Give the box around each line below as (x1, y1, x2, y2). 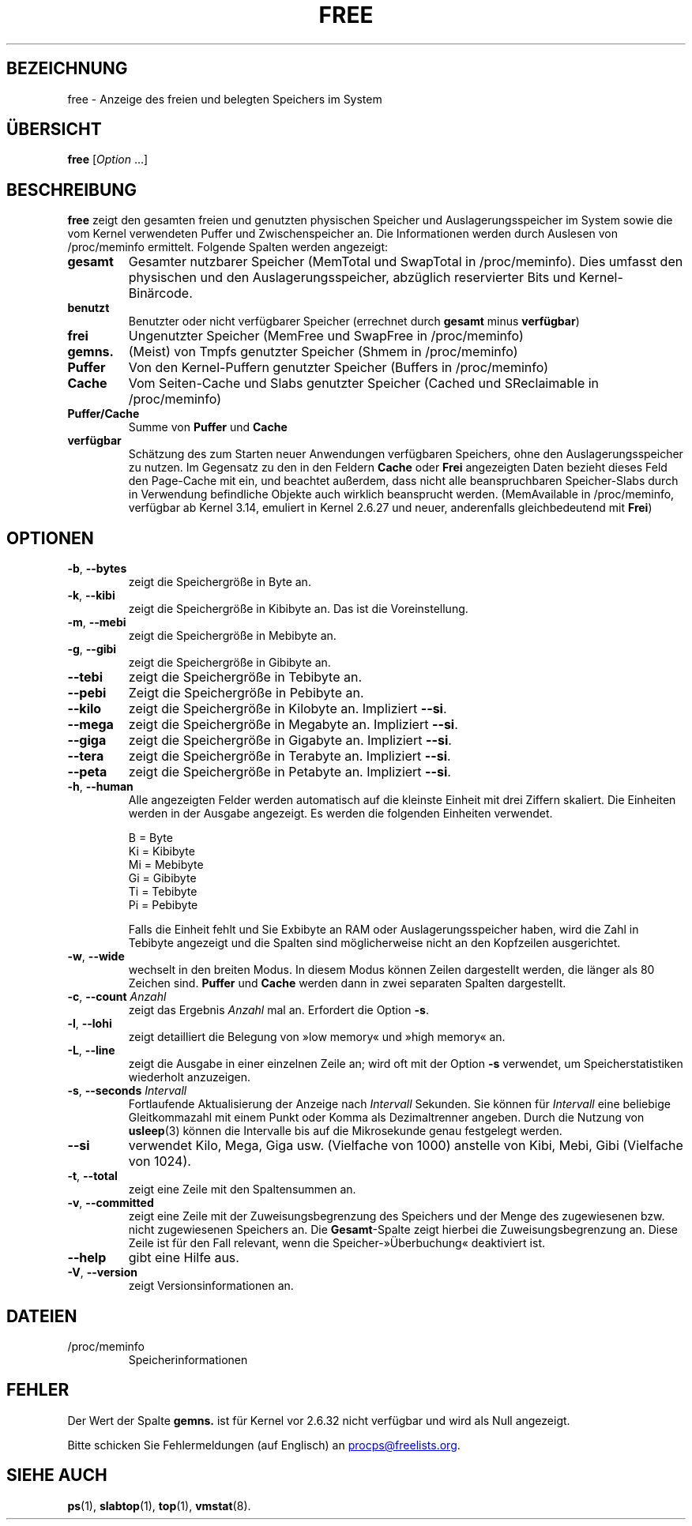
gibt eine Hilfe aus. (128, 1250, 239, 1266)
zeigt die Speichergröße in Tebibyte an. (128, 669, 363, 686)
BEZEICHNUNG (6, 58, 128, 79)
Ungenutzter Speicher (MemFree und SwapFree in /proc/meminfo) (128, 328, 524, 344)
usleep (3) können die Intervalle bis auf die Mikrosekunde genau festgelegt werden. (128, 1124, 562, 1138)
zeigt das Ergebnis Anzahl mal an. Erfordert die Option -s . (128, 1003, 429, 1017)
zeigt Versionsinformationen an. (128, 1279, 294, 1293)
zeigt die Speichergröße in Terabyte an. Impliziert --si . (128, 748, 451, 765)
